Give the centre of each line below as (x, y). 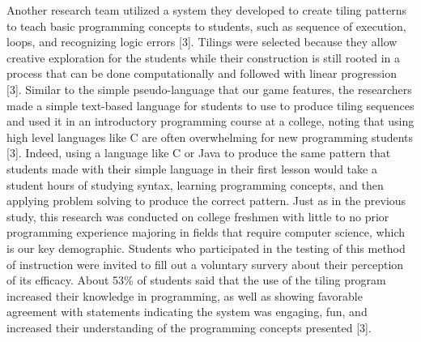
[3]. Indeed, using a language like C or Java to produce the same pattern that (199, 153)
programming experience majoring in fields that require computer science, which (206, 232)
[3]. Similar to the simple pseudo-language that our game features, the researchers (209, 89)
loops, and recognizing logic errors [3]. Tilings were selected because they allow (202, 42)
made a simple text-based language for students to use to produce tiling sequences (210, 105)
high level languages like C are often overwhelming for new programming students (210, 137)
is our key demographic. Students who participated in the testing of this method (206, 248)
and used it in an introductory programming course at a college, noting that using (210, 121)
